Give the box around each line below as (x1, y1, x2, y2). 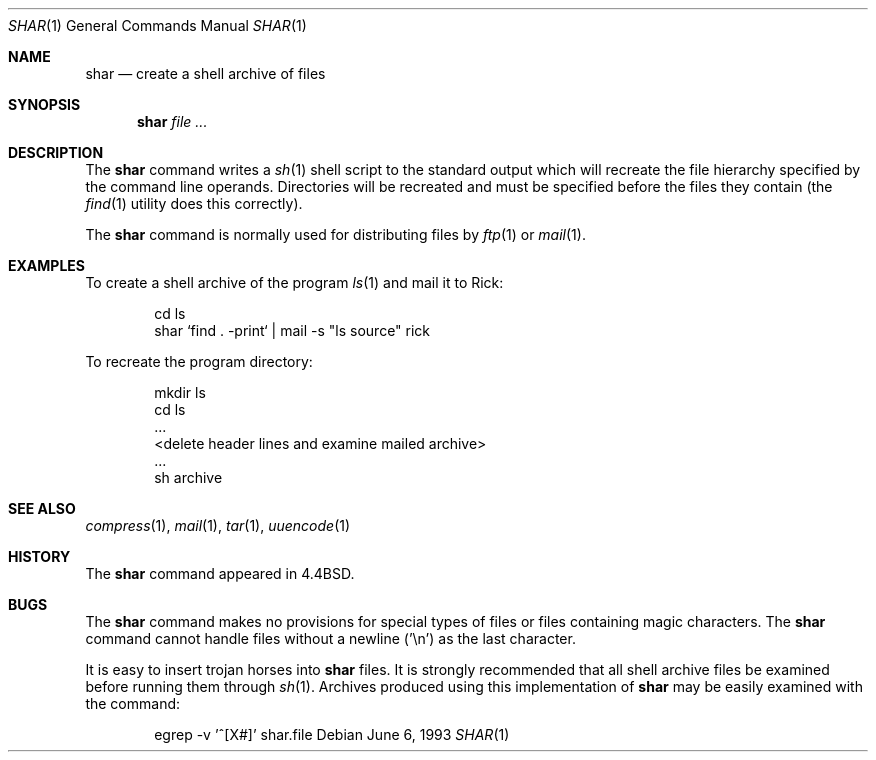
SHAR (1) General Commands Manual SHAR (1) (8, 17, 307, 34)
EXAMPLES (8, 257, 85, 274)
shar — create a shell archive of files (85, 65, 326, 82)
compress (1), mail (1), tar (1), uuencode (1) (85, 517, 351, 534)
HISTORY (8, 548, 71, 565)
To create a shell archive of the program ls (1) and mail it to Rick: (85, 274, 504, 291)
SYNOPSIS (8, 96, 81, 113)
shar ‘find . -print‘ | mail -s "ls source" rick (154, 322, 431, 339)
